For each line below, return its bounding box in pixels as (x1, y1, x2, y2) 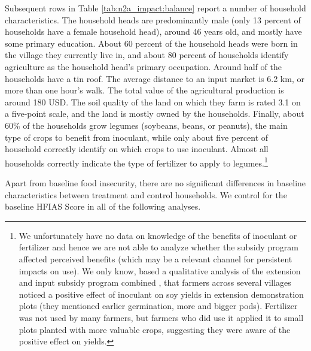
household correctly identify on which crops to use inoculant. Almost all (5, 143, 269, 155)
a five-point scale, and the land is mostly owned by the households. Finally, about (5, 107, 304, 120)
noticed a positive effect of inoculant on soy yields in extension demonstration (19, 288, 304, 300)
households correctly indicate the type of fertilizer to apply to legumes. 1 (5, 155, 268, 169)
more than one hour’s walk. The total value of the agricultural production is (5, 84, 284, 96)
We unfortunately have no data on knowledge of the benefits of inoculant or (19, 229, 297, 241)
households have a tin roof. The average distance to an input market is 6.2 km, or (5, 72, 304, 84)
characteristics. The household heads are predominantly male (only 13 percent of (5, 13, 301, 26)
